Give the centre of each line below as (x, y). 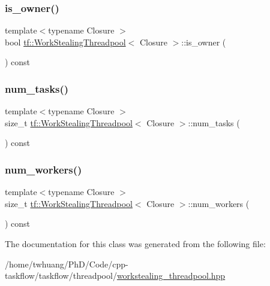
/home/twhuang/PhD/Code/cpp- (67, 264)
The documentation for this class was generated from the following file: (135, 244)
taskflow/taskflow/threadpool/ (61, 276)
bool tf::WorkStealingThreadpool (65, 42)
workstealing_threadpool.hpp (171, 276)
